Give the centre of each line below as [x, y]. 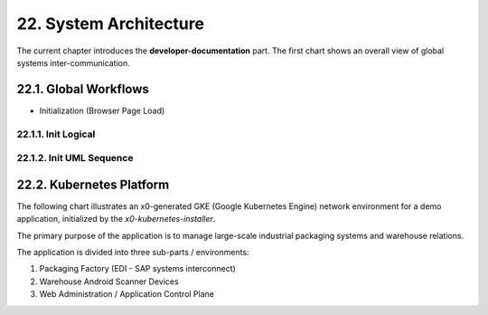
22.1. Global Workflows [83, 89]
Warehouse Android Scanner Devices [109, 282]
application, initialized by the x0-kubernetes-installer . [116, 219]
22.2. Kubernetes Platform [93, 184]
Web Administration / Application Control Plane [127, 294]
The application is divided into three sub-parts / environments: [133, 253]
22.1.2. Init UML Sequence [75, 158]
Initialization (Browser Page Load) [102, 110]
